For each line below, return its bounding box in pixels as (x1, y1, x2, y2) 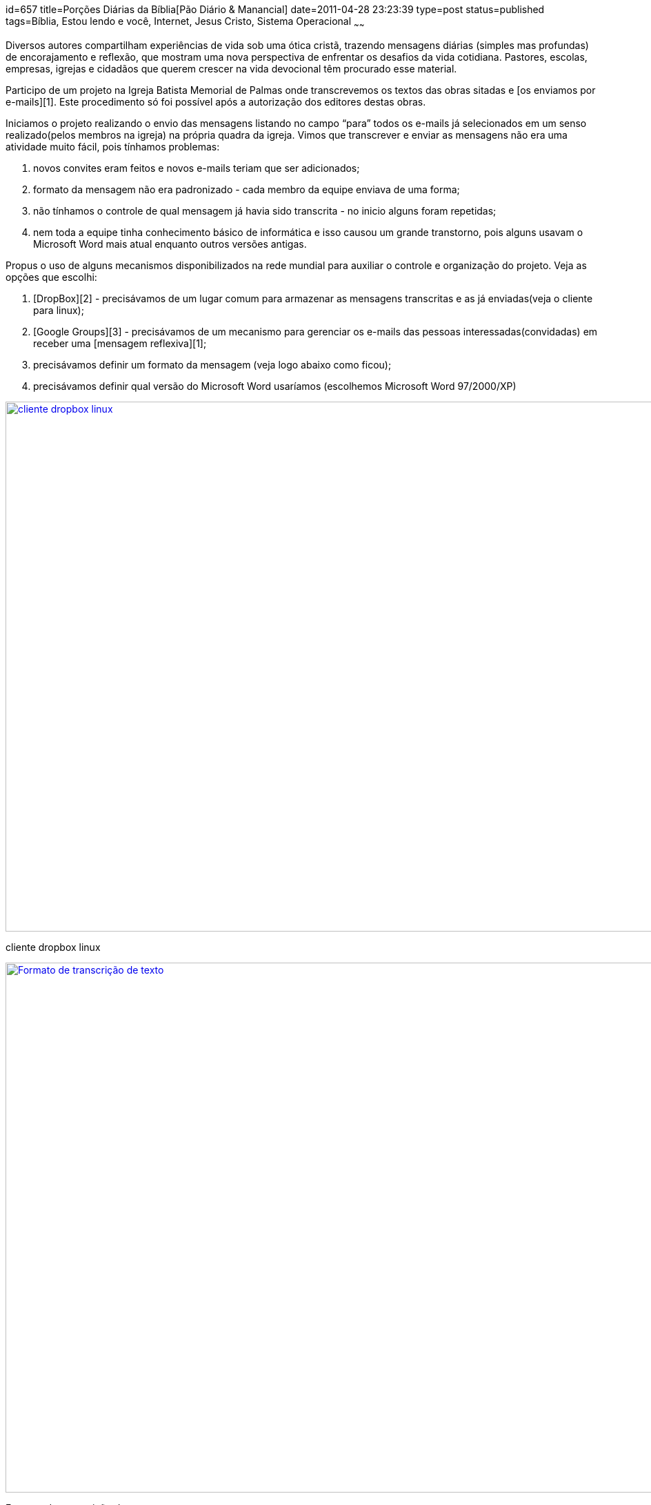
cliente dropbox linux (6, 941, 101, 953)
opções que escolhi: (6, 270, 97, 283)
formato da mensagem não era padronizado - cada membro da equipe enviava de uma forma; (33, 183, 460, 195)
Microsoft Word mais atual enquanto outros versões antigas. (33, 237, 307, 250)
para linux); (33, 304, 84, 316)
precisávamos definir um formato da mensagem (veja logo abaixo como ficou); (33, 358, 392, 371)
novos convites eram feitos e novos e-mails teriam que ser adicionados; (33, 161, 360, 174)
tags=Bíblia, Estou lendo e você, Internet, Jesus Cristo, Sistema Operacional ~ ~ (6, 15, 365, 30)
